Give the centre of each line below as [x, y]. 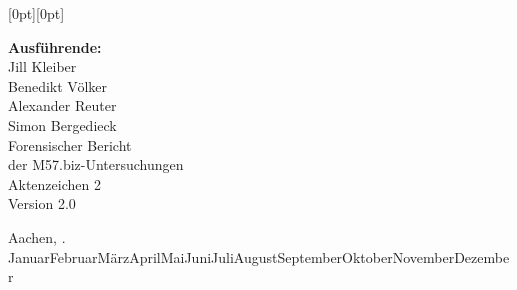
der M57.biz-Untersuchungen [96, 164]
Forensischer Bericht [70, 144]
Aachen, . [37, 236]
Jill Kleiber [42, 66]
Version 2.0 [42, 203]
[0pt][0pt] [36, 13]
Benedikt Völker [58, 85]
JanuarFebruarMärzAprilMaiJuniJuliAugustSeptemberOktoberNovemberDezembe [259, 256]
